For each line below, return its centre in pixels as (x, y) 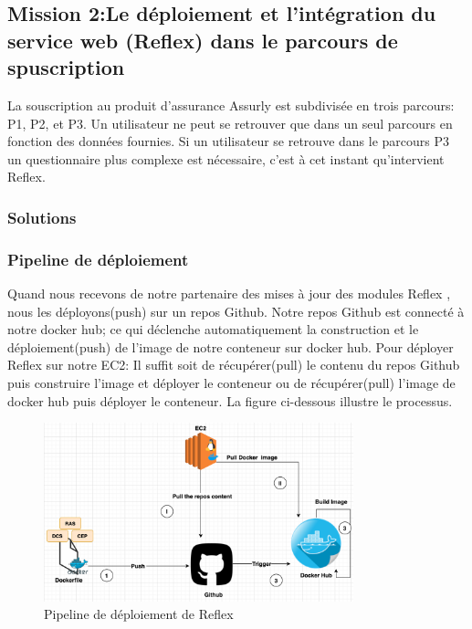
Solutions (42, 217)
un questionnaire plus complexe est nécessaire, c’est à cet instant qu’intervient (226, 158)
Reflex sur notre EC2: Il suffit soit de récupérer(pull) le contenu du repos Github (234, 365)
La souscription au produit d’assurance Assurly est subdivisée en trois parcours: (231, 105)
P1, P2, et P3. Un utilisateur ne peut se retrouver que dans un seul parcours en (230, 123)
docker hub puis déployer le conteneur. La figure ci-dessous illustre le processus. (230, 400)
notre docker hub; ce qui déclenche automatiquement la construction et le (213, 329)
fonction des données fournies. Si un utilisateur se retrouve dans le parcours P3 (228, 141)
